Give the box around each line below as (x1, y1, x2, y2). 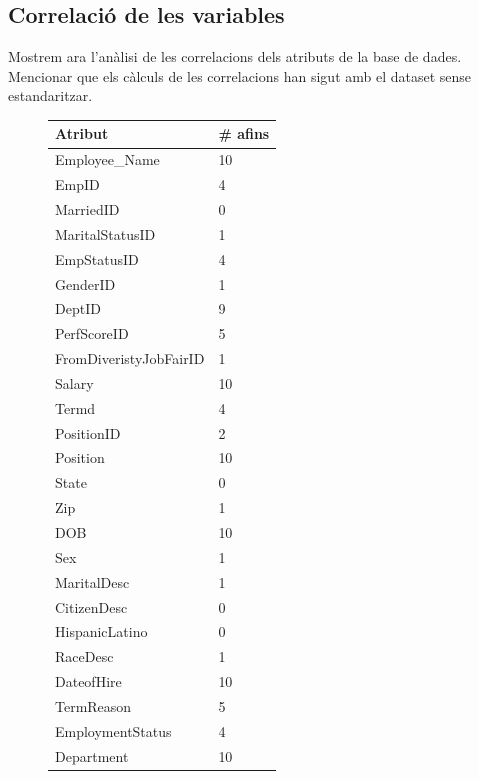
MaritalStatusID (55, 223, 156, 244)
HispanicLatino (55, 621, 148, 642)
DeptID (55, 298, 101, 319)
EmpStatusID (55, 248, 139, 269)
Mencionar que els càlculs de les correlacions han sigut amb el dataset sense (8, 65, 472, 86)
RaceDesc (55, 646, 114, 667)
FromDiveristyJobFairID (55, 348, 205, 369)
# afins (218, 123, 270, 144)
